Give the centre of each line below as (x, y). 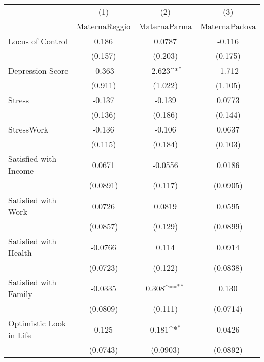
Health (20, 253)
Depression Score (38, 70)
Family (20, 294)
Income (21, 170)
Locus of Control (38, 41)
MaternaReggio (104, 26)
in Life (20, 335)
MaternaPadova (228, 26)
